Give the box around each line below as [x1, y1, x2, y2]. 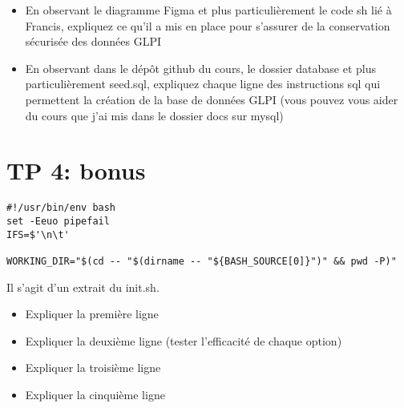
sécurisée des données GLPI [25, 33, 161, 50]
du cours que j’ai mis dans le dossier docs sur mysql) [25, 107, 284, 123]
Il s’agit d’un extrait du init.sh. [6, 278, 160, 295]
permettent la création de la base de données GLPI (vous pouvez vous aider [25, 91, 398, 107]
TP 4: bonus [6, 154, 146, 187]
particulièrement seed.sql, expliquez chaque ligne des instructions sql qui [25, 75, 381, 92]
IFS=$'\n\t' [6, 228, 70, 240]
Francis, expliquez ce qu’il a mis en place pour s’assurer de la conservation [25, 17, 390, 34]
